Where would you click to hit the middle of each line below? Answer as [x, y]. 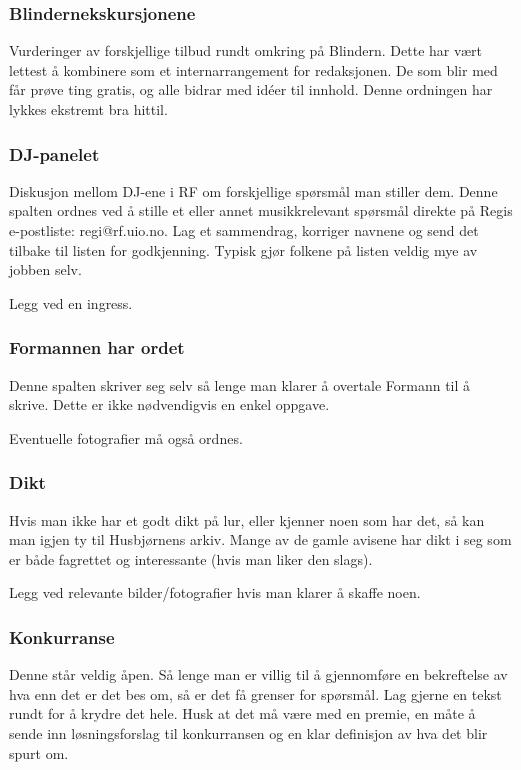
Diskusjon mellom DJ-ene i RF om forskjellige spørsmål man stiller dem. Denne [253, 190]
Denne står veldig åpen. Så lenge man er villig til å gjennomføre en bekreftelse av [258, 674]
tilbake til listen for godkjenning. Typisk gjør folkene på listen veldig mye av [243, 249]
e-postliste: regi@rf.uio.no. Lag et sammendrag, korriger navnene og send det [244, 230]
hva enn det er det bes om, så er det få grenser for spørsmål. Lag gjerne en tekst [255, 693]
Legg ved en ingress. [71, 302]
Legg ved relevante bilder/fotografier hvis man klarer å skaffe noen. [215, 592]
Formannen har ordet [97, 347]
